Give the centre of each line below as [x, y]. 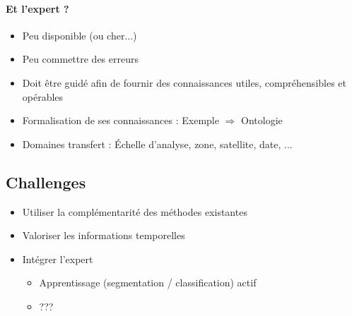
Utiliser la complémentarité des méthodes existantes [135, 211]
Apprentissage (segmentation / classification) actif [148, 282]
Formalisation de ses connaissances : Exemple [121, 120]
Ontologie [262, 120]
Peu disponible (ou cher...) [80, 35]
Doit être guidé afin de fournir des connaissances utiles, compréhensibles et [184, 82]
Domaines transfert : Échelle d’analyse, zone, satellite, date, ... [157, 144]
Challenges [46, 182]
